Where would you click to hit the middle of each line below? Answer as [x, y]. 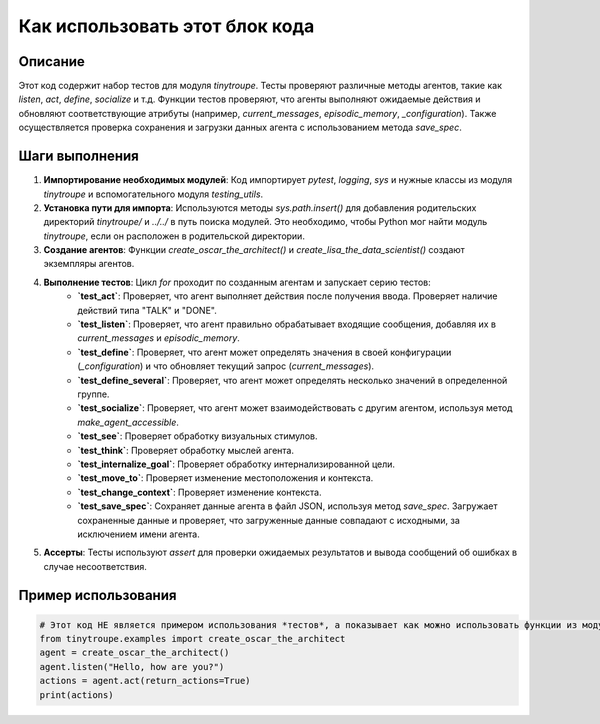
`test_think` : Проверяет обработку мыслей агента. [186, 450]
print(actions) [76, 694]
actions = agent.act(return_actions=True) [145, 681]
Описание [51, 61]
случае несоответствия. [95, 566]
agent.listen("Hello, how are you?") [132, 666]
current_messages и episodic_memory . [158, 338]
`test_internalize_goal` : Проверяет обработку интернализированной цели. [236, 464]
